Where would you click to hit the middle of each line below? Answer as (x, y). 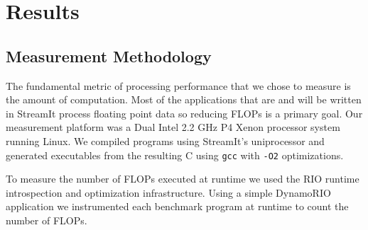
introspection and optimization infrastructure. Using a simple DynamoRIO (168, 192)
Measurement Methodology (109, 56)
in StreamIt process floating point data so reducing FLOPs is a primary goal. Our (184, 113)
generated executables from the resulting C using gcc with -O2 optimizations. (175, 155)
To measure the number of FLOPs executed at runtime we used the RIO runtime (183, 179)
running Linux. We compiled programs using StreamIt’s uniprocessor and (165, 140)
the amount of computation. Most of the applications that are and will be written (184, 99)
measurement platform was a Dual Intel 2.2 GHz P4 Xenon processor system (173, 127)
